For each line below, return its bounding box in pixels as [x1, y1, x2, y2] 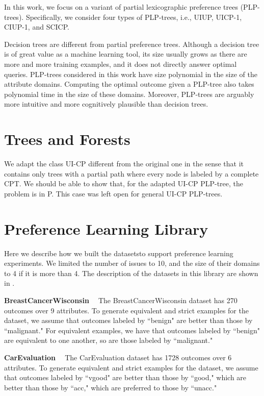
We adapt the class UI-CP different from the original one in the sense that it [4, 158, 244, 169]
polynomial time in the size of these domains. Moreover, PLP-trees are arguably [4, 88, 254, 99]
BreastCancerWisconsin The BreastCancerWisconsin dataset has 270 [4, 294, 237, 305]
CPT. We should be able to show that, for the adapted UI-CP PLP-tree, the [4, 178, 244, 189]
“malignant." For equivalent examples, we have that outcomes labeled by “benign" [4, 325, 260, 335]
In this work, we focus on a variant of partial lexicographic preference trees [4, 2, 238, 12]
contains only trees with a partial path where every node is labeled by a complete [4, 168, 259, 179]
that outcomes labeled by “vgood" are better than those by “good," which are [4, 372, 247, 383]
